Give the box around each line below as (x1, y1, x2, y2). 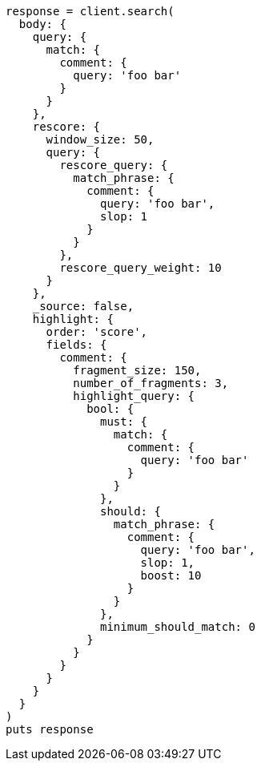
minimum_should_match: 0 (100, 620, 255, 633)
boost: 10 (140, 569, 202, 582)
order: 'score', (46, 325, 148, 338)
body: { (18, 18, 66, 30)
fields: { (46, 338, 107, 351)
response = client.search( (6, 5, 175, 18)
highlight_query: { (73, 390, 195, 402)
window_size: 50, (46, 133, 155, 146)
